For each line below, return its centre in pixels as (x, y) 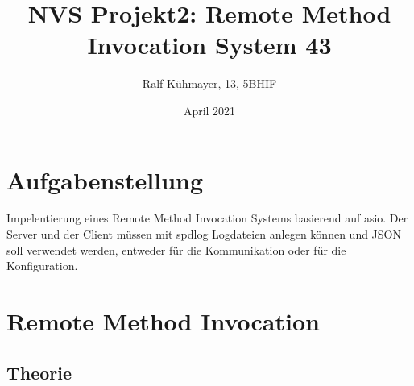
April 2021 (209, 110)
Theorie (39, 372)
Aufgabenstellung (105, 179)
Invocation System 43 (209, 45)
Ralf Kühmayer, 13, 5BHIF (209, 83)
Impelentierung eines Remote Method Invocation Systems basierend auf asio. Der (207, 218)
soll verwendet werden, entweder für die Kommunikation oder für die (176, 249)
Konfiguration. (42, 266)
